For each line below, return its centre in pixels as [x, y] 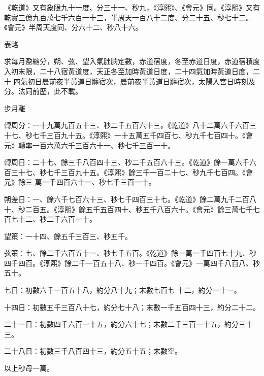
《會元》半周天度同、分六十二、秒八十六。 [73, 27]
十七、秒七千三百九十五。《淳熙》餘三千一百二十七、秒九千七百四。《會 [135, 172]
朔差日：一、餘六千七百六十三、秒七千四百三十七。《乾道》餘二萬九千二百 [127, 199]
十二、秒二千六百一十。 [57, 219]
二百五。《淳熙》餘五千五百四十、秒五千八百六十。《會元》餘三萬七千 [139, 209]
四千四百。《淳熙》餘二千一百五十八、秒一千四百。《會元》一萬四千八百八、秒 [132, 263]
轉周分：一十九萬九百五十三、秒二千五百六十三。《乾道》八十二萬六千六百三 [130, 125]
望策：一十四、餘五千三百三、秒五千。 [68, 236]
